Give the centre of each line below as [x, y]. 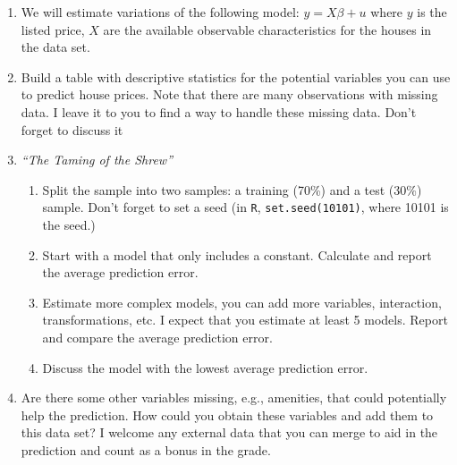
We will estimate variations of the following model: [160, 12]
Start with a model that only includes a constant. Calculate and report [237, 254]
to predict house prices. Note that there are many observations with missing [229, 94]
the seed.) [69, 224]
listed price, [53, 29]
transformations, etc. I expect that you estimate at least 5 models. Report [245, 320]
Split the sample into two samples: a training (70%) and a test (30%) [232, 189]
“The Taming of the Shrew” [97, 160]
